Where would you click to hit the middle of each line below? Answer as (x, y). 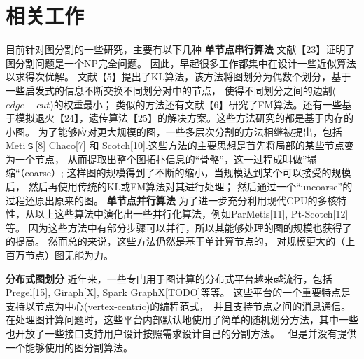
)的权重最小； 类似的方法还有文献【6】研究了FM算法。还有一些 (196, 104)
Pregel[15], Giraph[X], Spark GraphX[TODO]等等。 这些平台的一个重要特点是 (178, 292)
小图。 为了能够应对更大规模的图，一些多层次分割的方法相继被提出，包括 (174, 131)
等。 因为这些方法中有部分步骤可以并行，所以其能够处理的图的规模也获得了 (179, 227)
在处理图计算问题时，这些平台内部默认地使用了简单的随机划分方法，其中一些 (182, 319)
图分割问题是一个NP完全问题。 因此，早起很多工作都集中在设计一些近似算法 (181, 63)
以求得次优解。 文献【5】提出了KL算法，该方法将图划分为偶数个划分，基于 (178, 77)
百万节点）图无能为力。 (59, 255)
